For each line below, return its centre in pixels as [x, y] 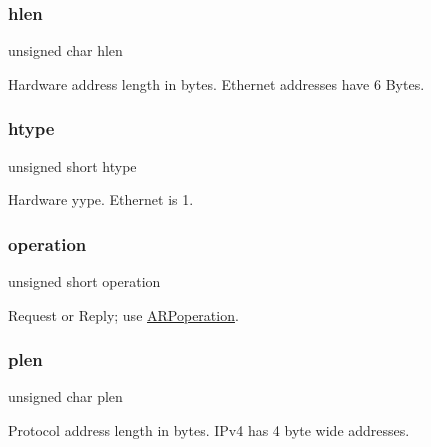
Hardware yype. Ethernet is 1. [101, 199]
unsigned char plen [65, 396]
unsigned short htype [72, 165]
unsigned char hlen [65, 50]
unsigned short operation [84, 281]
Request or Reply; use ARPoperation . [123, 314]
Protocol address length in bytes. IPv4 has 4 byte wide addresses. [209, 430]
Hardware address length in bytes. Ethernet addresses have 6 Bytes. [216, 83]
